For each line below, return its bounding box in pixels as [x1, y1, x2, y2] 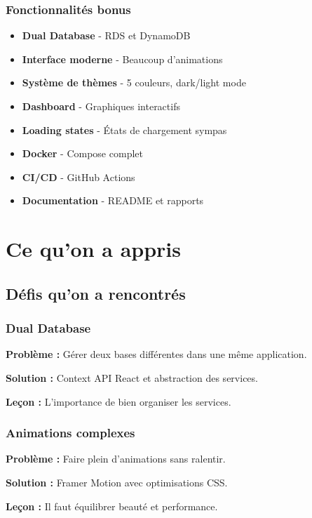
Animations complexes [6, 424, 135, 441]
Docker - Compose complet [22, 146, 143, 161]
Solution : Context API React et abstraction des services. [6, 370, 258, 385]
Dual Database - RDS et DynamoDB [22, 28, 191, 43]
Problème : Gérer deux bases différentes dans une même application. [6, 347, 307, 361]
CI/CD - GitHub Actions [22, 169, 135, 184]
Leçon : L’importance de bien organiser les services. [6, 394, 231, 409]
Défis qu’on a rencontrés [6, 282, 186, 304]
